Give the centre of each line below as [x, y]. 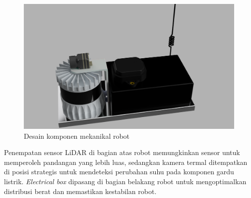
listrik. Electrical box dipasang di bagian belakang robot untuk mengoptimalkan [125, 181]
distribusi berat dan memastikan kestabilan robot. [80, 191]
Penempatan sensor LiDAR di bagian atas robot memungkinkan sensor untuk [122, 152]
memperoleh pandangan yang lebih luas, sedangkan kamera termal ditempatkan [126, 162]
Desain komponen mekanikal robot [77, 136]
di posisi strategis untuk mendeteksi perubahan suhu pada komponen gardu [119, 172]
